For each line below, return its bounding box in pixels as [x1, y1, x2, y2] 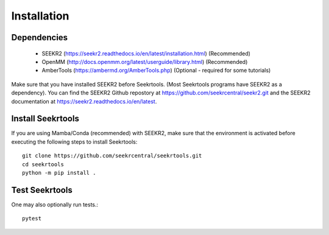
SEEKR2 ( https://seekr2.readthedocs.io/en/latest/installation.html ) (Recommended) [41, 49, 251, 57]
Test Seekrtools [11, 184, 73, 195]
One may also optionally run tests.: [11, 201, 99, 208]
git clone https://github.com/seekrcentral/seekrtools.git [22, 152, 202, 160]
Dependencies [11, 32, 68, 43]
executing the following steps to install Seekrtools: [11, 138, 138, 146]
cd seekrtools [22, 161, 64, 167]
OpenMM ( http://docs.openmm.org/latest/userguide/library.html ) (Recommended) [41, 58, 248, 65]
